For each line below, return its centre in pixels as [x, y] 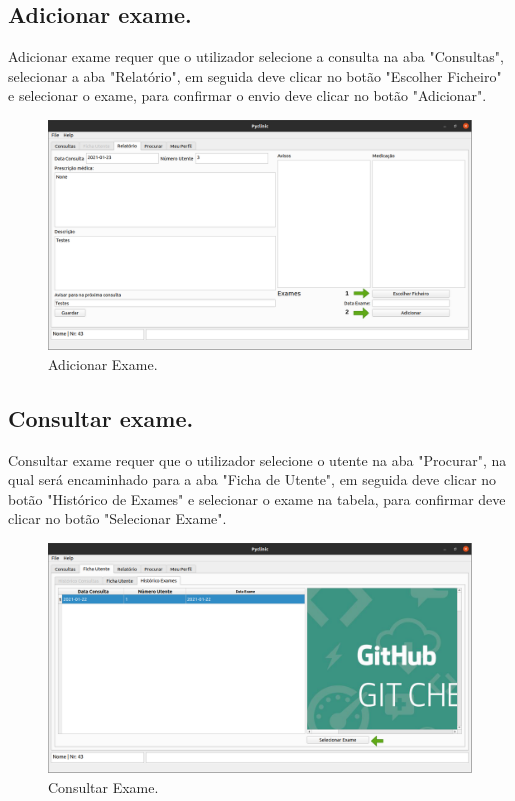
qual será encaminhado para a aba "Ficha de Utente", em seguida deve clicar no [252, 479]
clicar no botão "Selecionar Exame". [117, 518]
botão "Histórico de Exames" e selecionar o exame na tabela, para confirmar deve [257, 498]
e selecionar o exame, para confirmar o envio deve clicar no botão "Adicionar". [247, 95]
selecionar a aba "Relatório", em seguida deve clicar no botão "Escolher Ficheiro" [255, 75]
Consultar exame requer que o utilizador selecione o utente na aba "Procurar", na [257, 459]
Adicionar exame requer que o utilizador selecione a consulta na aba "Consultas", [256, 56]
